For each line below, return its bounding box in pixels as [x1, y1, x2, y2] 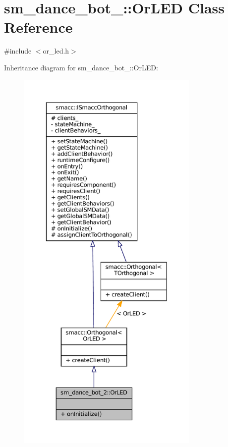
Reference [4, 17, 73, 37]
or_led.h [43, 46, 69, 56]
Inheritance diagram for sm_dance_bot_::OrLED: [4, 62, 158, 72]
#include [4, 46, 32, 56]
